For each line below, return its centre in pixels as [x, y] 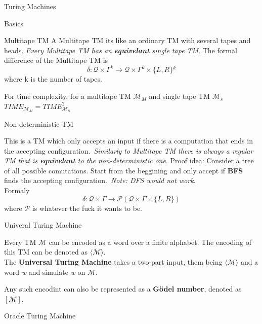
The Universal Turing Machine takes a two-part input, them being [113, 262]
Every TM [20, 242]
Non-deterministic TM [39, 123]
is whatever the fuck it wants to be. [87, 208]
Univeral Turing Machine [43, 225]
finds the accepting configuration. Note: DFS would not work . [100, 180]
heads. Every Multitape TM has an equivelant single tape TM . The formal [121, 50]
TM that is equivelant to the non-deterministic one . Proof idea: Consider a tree [129, 160]
